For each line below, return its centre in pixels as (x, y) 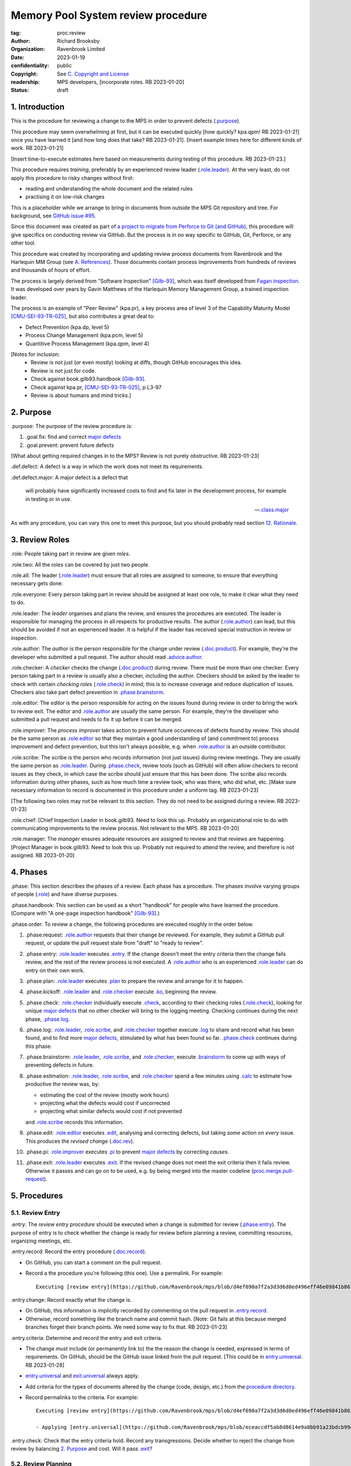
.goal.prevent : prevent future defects (70, 445)
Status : (20, 90)
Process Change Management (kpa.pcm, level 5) (84, 335)
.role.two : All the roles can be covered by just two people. (80, 564)
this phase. (39, 1046)
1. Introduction (37, 107)
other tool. (23, 243)
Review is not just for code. (63, 371)
